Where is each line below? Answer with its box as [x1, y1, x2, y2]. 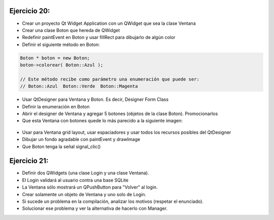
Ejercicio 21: [9, 157, 49, 165]
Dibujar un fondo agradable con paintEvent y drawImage [22, 136, 141, 142]
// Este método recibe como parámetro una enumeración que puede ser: [20, 76, 200, 82]
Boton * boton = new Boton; [20, 55, 90, 61]
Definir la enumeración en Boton [22, 103, 90, 109]
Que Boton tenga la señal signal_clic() [22, 143, 101, 150]
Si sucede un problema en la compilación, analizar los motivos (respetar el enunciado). [22, 198, 204, 205]
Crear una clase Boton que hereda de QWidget [22, 27, 120, 33]
